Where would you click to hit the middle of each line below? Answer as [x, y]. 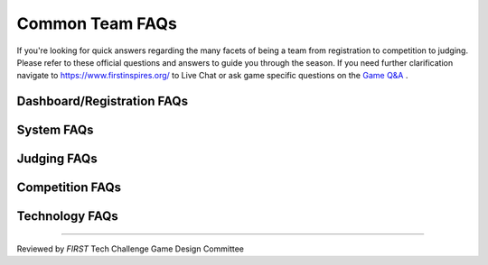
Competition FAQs [69, 188]
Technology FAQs [68, 216]
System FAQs [55, 130]
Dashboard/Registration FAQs [103, 101]
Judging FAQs [57, 159]
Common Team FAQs [97, 23]
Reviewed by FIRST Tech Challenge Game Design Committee [130, 249]
